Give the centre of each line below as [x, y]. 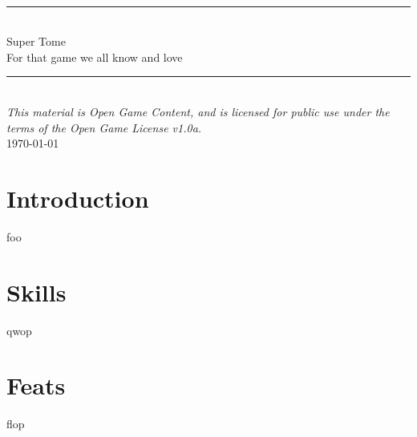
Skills [36, 291]
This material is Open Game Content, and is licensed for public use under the [198, 111]
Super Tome [36, 41]
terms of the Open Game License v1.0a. [104, 127]
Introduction [78, 198]
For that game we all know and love [95, 57]
